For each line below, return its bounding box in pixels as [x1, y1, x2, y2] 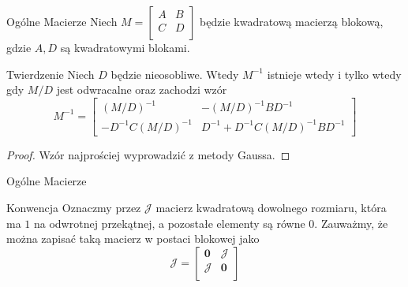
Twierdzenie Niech [6, 65, 95, 82]
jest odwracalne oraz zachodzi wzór [56, 81, 227, 98]
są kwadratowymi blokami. [60, 39, 190, 55]
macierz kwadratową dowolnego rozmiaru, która [155, 199, 387, 216]
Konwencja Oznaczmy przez [6, 199, 141, 216]
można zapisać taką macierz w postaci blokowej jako [6, 230, 260, 247]
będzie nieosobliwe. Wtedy [110, 65, 239, 82]
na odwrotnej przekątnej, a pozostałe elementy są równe [33, 214, 305, 231]
